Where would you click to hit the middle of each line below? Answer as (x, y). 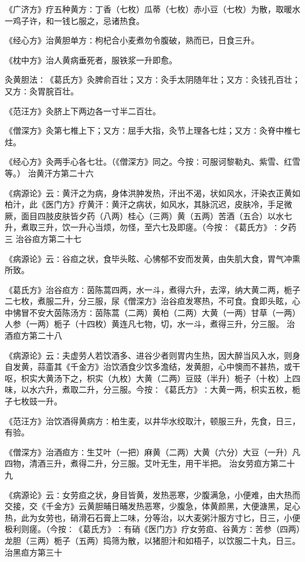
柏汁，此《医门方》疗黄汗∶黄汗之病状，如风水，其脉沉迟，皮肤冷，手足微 (148, 204)
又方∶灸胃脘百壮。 (42, 91)
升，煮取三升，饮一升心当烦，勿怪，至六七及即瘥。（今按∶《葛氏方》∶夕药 (150, 227)
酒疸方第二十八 (33, 336)
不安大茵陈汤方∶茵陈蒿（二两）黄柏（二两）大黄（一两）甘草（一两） (165, 312)
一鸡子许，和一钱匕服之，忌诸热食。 (74, 20)
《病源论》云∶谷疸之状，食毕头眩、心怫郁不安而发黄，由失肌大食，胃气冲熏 (152, 258)
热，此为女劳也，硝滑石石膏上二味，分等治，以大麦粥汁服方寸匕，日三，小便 (152, 517)
